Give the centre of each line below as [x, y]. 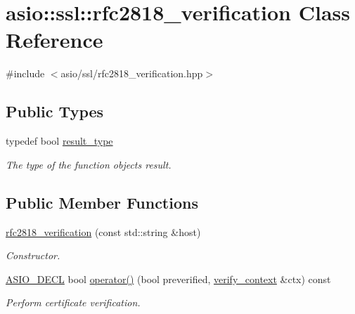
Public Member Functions [102, 202]
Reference [54, 40]
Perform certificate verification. [73, 302]
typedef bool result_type [59, 141]
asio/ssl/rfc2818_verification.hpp [132, 73]
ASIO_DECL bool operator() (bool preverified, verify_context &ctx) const [168, 279]
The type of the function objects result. [89, 164]
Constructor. [33, 255]
